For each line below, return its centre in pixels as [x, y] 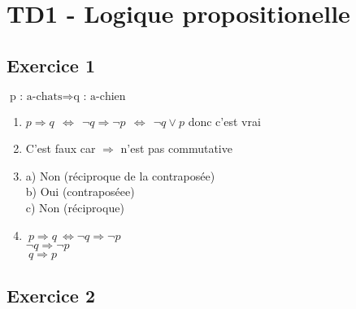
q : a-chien [100, 96]
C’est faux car [61, 148]
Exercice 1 [51, 65]
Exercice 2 [51, 295]
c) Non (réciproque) [75, 207]
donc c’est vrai [224, 121]
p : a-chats [36, 96]
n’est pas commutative [176, 148]
